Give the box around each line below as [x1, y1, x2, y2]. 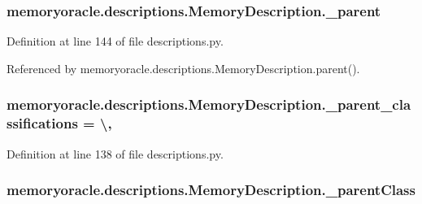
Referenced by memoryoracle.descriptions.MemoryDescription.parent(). [7, 59, 360, 76]
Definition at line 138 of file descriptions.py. [7, 145, 224, 162]
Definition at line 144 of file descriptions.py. [7, 33, 224, 50]
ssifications [7, 113, 78, 133]
